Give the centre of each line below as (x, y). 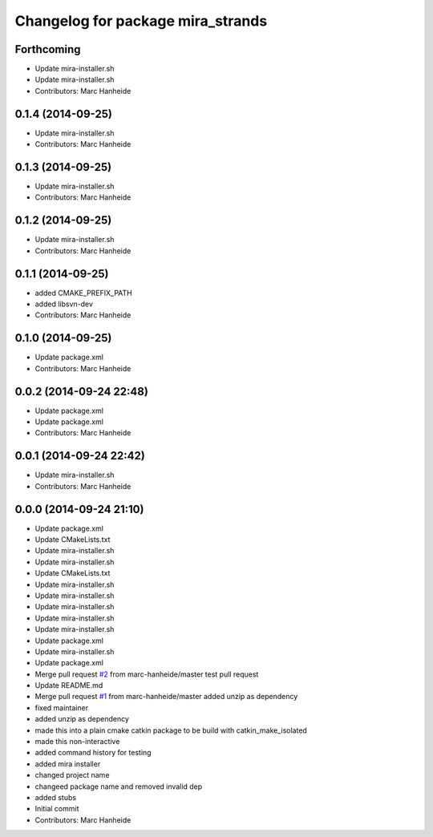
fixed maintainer (61, 708)
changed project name (72, 775)
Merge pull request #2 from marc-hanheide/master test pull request (147, 674)
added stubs (55, 797)
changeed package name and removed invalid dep (119, 786)
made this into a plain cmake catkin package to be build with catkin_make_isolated (171, 730)
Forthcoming (48, 49)
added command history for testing (93, 753)
